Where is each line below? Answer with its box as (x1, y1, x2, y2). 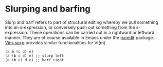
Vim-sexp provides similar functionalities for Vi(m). (5, 40, 107, 45)
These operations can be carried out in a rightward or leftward (29, 29, 155, 35)
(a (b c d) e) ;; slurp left (5, 53, 64, 58)
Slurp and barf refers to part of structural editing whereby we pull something (5, 19, 159, 25)
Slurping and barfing (5, 3, 91, 14)
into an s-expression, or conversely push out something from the (5, 24, 135, 30)
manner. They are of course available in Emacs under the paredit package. (5, 35, 155, 40)
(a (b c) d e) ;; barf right (5, 57, 64, 62)
